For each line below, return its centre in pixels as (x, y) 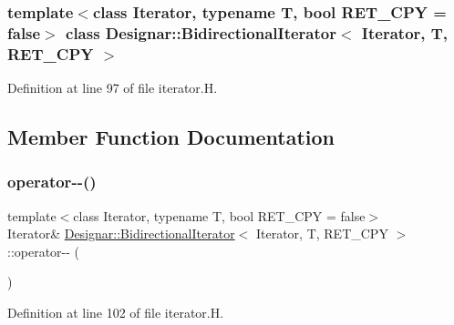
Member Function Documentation (171, 137)
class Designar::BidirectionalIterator (201, 32)
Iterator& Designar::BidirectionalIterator (121, 234)
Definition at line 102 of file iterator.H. (116, 313)
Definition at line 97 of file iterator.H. (113, 88)
